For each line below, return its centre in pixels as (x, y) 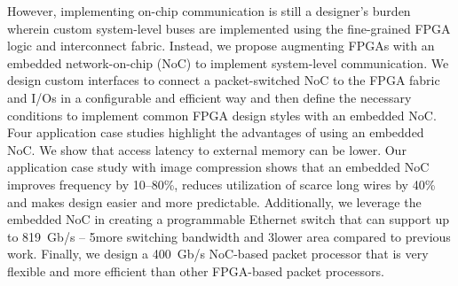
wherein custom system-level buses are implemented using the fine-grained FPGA (229, 28)
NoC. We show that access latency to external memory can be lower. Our (207, 149)
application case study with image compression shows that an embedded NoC (218, 167)
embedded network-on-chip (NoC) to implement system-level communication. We (228, 62)
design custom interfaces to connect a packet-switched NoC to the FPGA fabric (224, 80)
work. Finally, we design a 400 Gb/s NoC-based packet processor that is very (218, 254)
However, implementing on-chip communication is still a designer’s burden (209, 11)
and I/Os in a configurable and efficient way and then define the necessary (209, 97)
